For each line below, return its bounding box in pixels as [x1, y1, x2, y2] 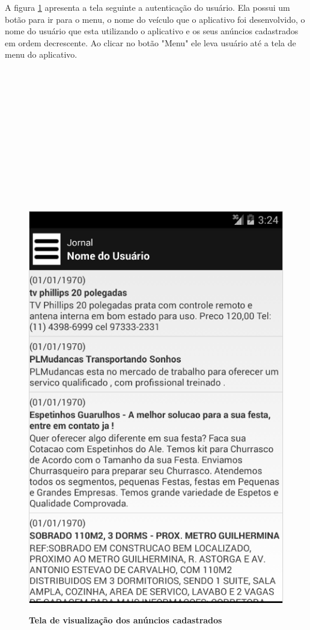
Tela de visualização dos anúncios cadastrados [29, 613, 222, 626]
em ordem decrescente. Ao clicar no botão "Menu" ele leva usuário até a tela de [5, 36, 296, 49]
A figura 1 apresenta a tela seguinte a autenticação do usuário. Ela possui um [5, 1, 290, 13]
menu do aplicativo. [5, 48, 77, 61]
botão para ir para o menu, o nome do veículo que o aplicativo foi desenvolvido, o [5, 13, 305, 25]
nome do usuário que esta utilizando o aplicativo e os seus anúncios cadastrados [5, 25, 299, 37]
